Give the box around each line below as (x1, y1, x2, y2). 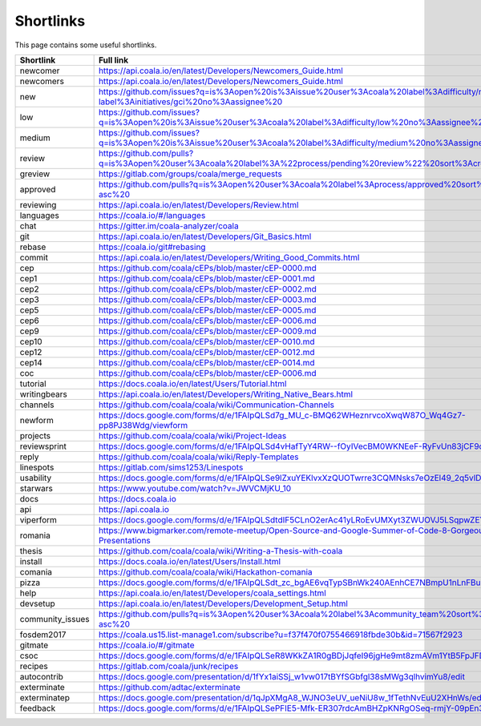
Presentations (98, 534, 152, 546)
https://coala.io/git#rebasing (98, 241, 206, 252)
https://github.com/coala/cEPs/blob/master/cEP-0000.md (98, 262, 317, 273)
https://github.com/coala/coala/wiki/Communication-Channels (98, 399, 334, 410)
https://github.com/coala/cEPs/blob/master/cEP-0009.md (98, 325, 317, 337)
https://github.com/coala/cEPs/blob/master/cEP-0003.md (98, 293, 317, 305)
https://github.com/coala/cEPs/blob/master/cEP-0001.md (98, 272, 316, 284)
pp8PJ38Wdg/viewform (98, 419, 188, 430)
